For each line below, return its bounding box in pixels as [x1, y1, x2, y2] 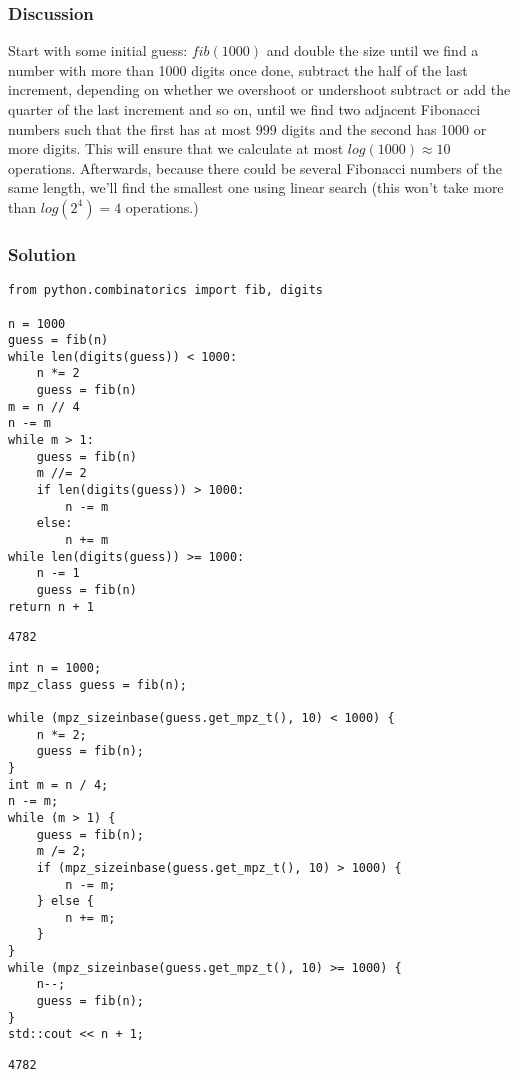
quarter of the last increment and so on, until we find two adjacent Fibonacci [8, 99, 481, 119]
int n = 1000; [8, 660, 102, 675]
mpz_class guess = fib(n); [8, 677, 187, 692]
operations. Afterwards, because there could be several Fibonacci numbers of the [8, 157, 502, 178]
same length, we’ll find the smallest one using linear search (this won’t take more [8, 177, 504, 198]
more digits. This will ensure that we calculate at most [8, 138, 344, 159]
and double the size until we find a [266, 40, 479, 61]
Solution [8, 241, 76, 266]
